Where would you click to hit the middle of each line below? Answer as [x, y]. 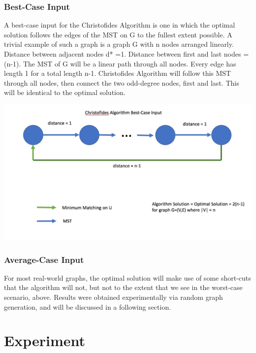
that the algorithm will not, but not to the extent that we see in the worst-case [123, 287]
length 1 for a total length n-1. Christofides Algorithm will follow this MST [118, 73]
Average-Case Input [44, 259]
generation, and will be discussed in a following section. [88, 306]
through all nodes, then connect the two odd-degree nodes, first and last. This [122, 82]
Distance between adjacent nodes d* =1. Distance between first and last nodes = [127, 54]
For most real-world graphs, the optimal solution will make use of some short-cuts [128, 277]
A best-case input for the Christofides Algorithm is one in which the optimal [120, 25]
